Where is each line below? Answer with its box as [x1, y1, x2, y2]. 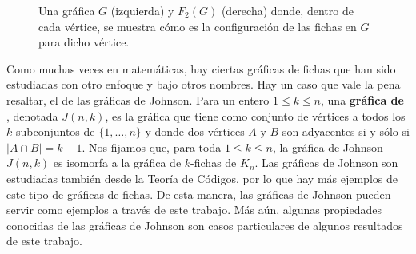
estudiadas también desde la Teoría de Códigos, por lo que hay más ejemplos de [6, 169, 398, 186]
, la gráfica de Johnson [272, 138, 383, 155]
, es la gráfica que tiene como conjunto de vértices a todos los [105, 107, 406, 124]
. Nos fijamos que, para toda [82, 138, 222, 155]
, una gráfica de [321, 91, 404, 108]
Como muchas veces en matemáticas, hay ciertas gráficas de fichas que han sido [6, 60, 396, 77]
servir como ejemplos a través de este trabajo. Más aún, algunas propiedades [6, 201, 382, 218]
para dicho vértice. [38, 34, 130, 50]
